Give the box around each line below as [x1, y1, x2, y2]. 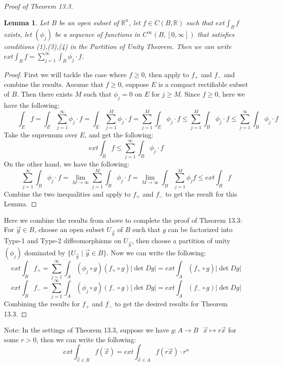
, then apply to [144, 69, 189, 79]
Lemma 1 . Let [4, 17, 49, 27]
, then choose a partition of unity [132, 235, 231, 246]
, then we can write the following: [36, 334, 136, 344]
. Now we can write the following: [106, 247, 206, 257]
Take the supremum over [4, 130, 78, 140]
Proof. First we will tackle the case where [4, 69, 127, 79]
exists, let [4, 29, 32, 39]
